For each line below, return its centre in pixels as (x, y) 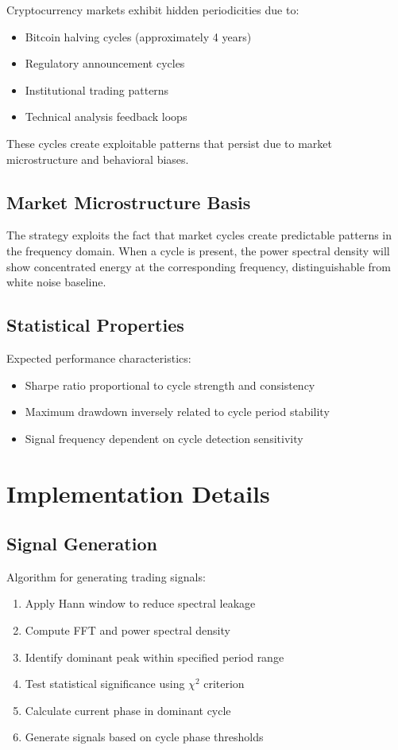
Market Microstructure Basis (129, 202)
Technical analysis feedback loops (106, 117)
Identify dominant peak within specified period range (155, 657)
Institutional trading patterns (97, 89)
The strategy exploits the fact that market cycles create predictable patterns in (199, 235)
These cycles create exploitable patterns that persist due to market (169, 143)
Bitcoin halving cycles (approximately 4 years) (138, 36)
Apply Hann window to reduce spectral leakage (140, 603)
